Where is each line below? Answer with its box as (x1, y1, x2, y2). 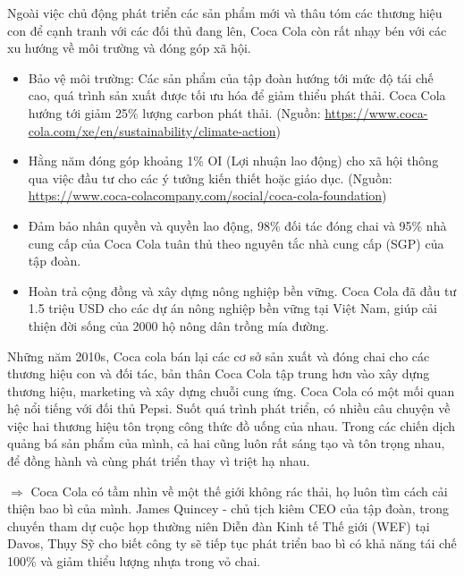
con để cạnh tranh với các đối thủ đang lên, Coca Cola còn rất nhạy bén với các (7, 21, 447, 39)
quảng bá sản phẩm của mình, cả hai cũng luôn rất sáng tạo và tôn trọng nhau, (7, 434, 445, 453)
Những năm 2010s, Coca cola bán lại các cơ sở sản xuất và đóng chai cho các (7, 346, 430, 365)
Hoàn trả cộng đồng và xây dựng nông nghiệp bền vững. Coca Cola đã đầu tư (28, 281, 457, 300)
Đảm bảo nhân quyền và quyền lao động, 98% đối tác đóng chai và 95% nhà (28, 216, 447, 234)
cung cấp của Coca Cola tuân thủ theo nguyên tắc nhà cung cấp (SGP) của (28, 233, 444, 252)
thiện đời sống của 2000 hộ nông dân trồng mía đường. (28, 316, 329, 335)
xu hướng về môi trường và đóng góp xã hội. (7, 38, 251, 57)
